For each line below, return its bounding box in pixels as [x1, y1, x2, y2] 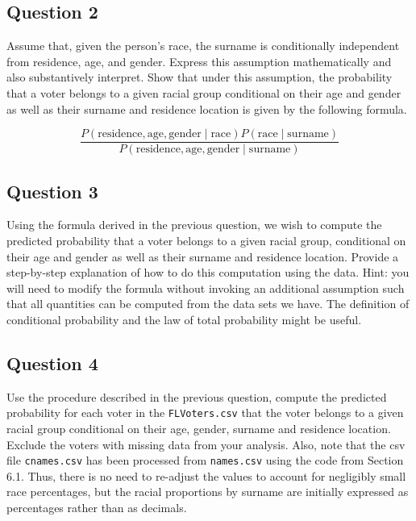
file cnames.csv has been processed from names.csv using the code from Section [6, 452, 404, 469]
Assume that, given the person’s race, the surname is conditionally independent [6, 37, 400, 54]
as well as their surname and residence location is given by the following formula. [6, 100, 407, 117]
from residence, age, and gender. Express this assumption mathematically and [6, 52, 392, 69]
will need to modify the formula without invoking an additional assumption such [6, 279, 405, 296]
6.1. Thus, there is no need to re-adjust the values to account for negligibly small [6, 467, 406, 484]
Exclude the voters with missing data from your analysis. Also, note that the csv [6, 436, 406, 452]
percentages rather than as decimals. [6, 499, 187, 516]
